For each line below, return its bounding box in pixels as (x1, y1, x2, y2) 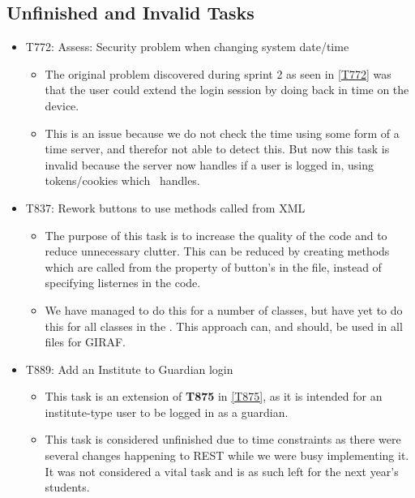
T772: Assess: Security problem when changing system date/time (25, 38, 349, 55)
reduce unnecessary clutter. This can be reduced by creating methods (45, 243, 390, 260)
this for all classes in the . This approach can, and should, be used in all (45, 317, 403, 334)
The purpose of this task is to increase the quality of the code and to (45, 226, 387, 243)
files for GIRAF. (45, 333, 126, 350)
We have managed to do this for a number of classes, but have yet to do (45, 301, 403, 318)
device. (45, 97, 79, 114)
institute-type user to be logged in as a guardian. (45, 403, 289, 420)
